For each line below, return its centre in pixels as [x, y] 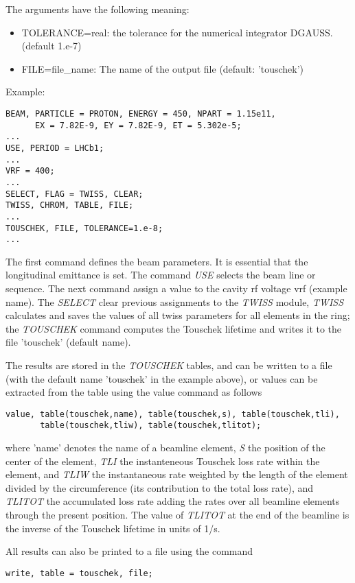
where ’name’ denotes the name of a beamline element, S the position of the [165, 448]
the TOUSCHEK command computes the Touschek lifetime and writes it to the [174, 328]
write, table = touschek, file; [79, 573]
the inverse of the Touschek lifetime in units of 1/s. [113, 528]
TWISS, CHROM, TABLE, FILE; [70, 205]
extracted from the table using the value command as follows [134, 392]
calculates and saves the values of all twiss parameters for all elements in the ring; [178, 315]
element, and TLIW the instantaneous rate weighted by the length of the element [177, 474]
